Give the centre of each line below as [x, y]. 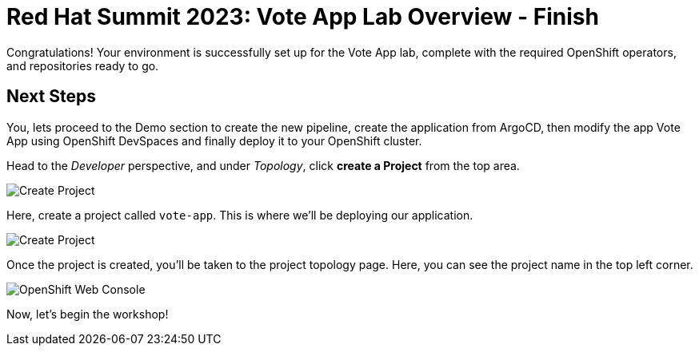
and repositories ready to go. [83, 65]
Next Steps [51, 97]
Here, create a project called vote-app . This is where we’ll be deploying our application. [240, 215]
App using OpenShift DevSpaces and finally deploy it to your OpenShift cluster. [214, 140]
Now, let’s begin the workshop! [88, 314]
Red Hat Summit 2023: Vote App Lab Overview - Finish [303, 17]
